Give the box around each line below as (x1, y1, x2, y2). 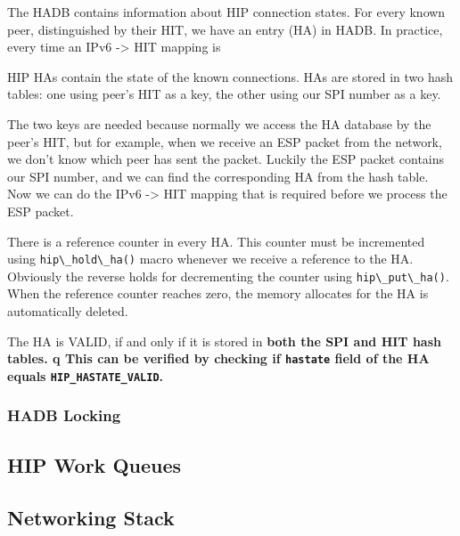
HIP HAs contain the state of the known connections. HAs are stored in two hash (7, 67, 454, 85)
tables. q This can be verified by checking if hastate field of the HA (7, 349, 430, 368)
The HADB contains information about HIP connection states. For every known (7, 3, 446, 20)
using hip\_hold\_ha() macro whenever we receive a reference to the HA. (7, 249, 414, 268)
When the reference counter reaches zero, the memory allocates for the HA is (7, 284, 429, 303)
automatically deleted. (7, 302, 128, 321)
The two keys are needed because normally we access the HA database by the (7, 114, 431, 133)
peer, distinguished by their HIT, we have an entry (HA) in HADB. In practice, (7, 20, 443, 38)
